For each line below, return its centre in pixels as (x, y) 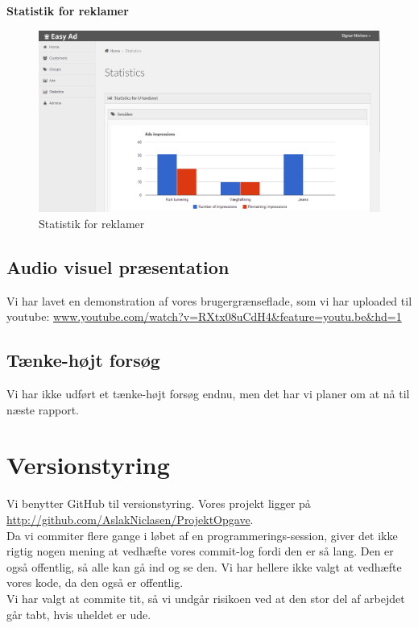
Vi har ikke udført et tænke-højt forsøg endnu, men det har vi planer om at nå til (208, 394)
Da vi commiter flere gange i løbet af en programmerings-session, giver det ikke (202, 535)
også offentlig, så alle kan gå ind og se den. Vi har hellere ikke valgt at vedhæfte (204, 566)
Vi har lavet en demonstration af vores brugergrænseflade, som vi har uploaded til (209, 300)
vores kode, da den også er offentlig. (95, 582)
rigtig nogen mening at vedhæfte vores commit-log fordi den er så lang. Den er (200, 551)
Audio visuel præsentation (118, 266)
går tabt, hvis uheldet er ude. (79, 614)
